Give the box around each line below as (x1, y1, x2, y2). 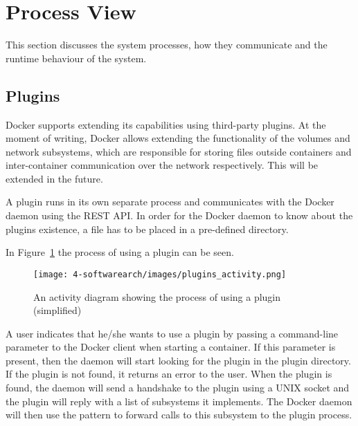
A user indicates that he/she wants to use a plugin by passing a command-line (6, 326, 339, 340)
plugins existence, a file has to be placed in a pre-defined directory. (6, 221, 289, 236)
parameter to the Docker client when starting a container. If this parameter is (6, 340, 336, 354)
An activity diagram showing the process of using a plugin (33, 289, 281, 304)
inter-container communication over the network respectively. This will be (6, 158, 319, 172)
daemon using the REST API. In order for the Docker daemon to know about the (6, 208, 353, 223)
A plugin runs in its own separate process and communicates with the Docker (6, 194, 334, 209)
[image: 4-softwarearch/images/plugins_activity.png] (33, 269, 287, 279)
